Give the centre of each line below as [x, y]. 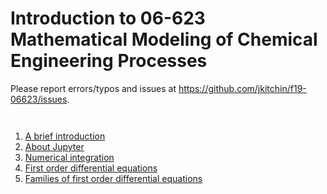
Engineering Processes [109, 61]
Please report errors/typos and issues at [93, 88]
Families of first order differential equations [113, 178]
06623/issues [39, 99]
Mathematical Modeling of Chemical [164, 39]
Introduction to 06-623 [108, 18]
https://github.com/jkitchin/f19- [242, 88]
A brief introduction [65, 136]
